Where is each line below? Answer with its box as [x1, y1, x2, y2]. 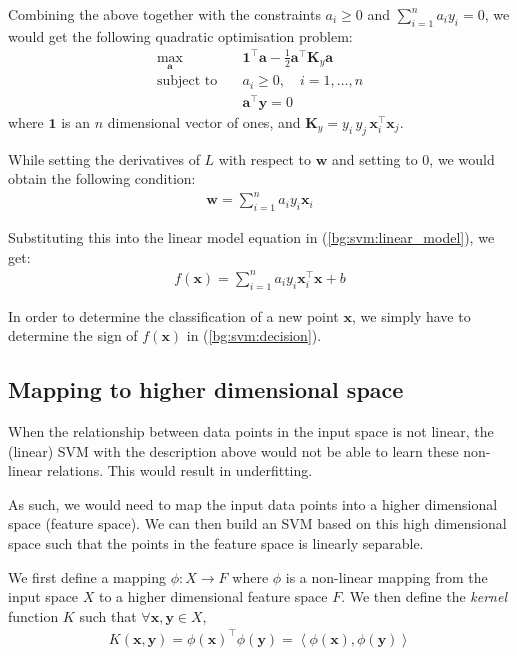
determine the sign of [8, 325, 138, 346]
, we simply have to [351, 305, 471, 326]
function [8, 605, 59, 626]
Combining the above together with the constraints [8, 4, 321, 24]
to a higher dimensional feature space [99, 586, 328, 607]
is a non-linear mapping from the [285, 566, 488, 587]
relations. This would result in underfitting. [46, 460, 313, 481]
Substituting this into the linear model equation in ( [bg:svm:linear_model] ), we [8, 227, 495, 248]
